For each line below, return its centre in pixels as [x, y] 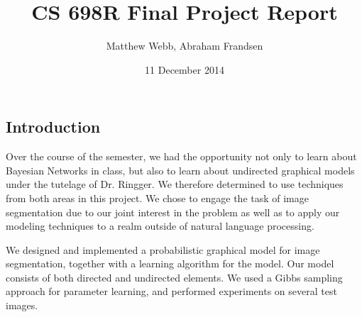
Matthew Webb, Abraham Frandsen [185, 46]
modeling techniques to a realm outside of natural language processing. [160, 226]
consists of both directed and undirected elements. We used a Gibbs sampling [174, 277]
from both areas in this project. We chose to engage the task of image [157, 198]
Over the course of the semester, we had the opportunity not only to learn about [181, 156]
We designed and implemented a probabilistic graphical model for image [163, 249]
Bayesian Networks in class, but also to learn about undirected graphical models [180, 170]
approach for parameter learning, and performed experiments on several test [171, 291]
